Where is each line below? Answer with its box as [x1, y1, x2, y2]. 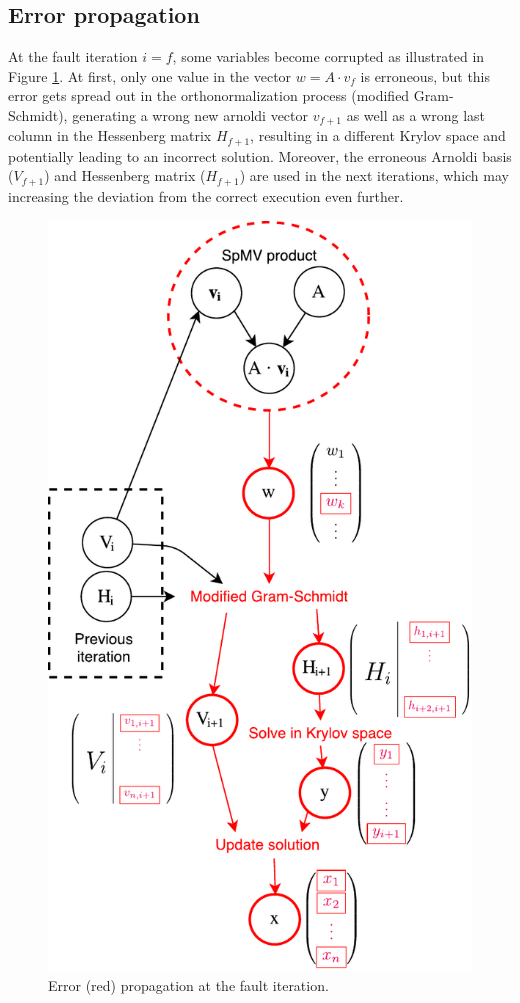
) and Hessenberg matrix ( [44, 165, 206, 186]
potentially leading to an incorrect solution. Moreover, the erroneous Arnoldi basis [8, 145, 512, 166]
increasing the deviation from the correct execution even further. [8, 185, 404, 206]
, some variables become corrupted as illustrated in [172, 46, 485, 67]
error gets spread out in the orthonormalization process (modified [8, 85, 410, 106]
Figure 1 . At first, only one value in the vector [8, 65, 292, 86]
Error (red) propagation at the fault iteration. [48, 975, 329, 996]
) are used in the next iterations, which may [239, 165, 509, 186]
